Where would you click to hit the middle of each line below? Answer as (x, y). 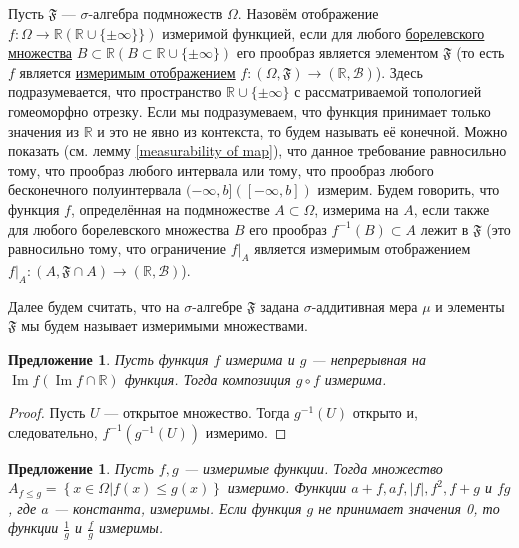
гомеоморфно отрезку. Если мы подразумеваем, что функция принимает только (249, 110)
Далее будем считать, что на (94, 305)
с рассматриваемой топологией (388, 91)
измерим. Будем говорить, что (408, 189)
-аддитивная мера (364, 305)
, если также (451, 208)
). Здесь (399, 71)
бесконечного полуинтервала (95, 189)
